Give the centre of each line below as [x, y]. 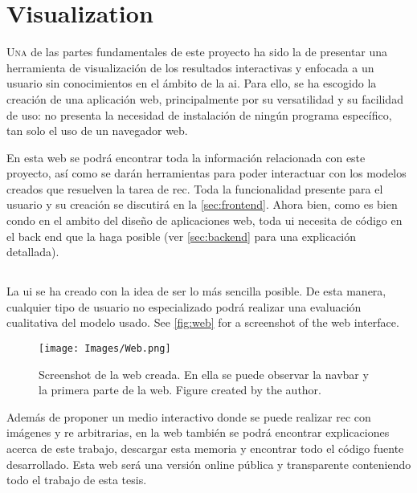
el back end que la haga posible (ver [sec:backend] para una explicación [182, 236]
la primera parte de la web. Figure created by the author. [180, 390]
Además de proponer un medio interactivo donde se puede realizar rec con [189, 416]
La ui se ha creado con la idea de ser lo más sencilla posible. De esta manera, [196, 291]
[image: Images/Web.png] [105, 349]
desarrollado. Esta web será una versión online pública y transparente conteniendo [209, 464]
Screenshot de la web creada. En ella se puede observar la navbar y [204, 374]
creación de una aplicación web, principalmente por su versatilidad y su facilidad [205, 98]
